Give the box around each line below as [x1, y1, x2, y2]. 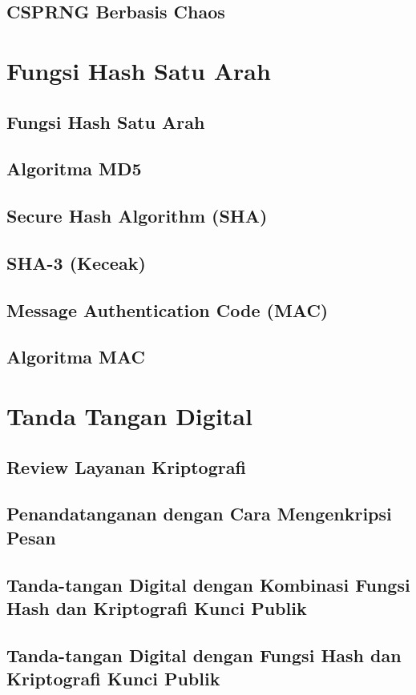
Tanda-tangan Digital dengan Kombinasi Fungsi [6, 572, 410, 597]
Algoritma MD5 [6, 156, 142, 181]
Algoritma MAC [6, 344, 145, 369]
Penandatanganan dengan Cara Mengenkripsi [6, 501, 392, 526]
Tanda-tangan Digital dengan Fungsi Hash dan [6, 642, 402, 667]
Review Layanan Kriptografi [6, 454, 246, 479]
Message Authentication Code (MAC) [6, 297, 329, 322]
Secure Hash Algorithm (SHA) [6, 203, 268, 228]
